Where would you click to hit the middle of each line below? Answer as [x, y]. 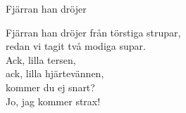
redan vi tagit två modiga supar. [76, 46]
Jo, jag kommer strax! [53, 101]
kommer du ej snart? [50, 87]
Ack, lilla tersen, [41, 59]
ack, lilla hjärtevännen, [55, 73]
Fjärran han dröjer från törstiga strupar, [93, 32]
